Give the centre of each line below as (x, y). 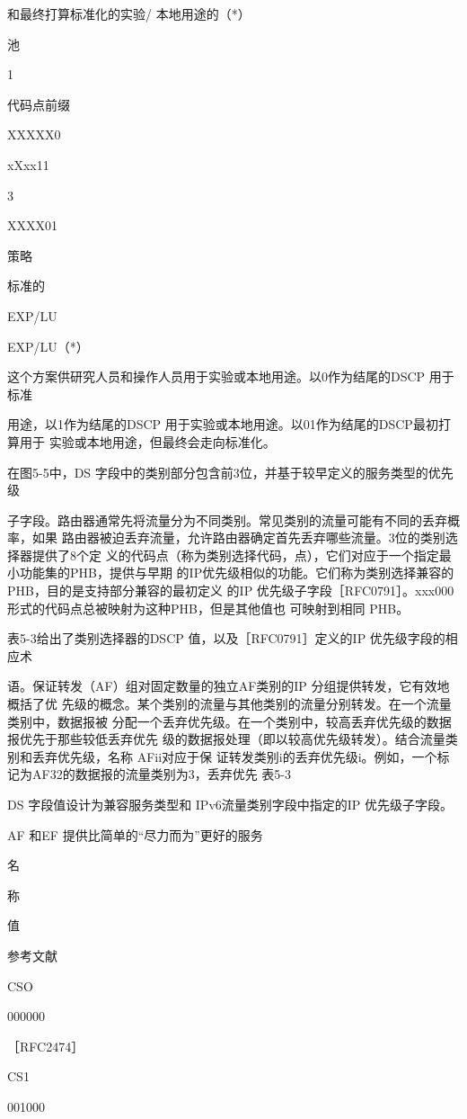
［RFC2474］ (46, 1046)
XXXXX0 (34, 134)
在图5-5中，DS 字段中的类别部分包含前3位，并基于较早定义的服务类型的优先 (230, 472)
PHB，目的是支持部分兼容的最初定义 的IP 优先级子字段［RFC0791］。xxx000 (231, 591)
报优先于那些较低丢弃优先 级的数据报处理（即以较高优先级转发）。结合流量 (226, 739)
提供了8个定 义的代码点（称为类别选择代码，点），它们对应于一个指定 (235, 555)
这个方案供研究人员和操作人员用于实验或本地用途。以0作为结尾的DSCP (216, 376)
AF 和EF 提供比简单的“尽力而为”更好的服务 (135, 834)
